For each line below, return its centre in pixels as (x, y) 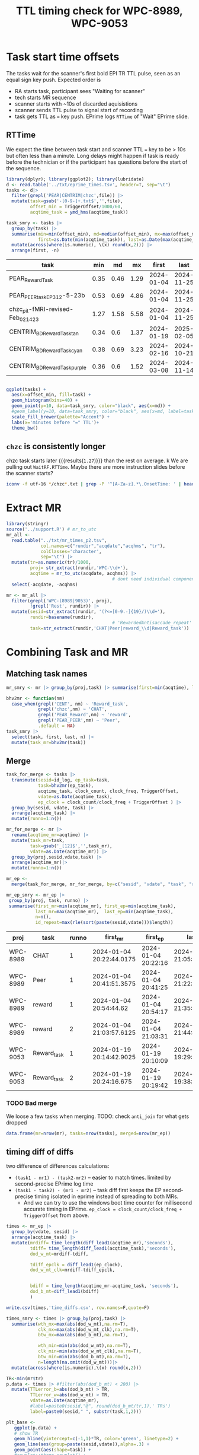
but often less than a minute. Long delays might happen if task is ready (93, 155)
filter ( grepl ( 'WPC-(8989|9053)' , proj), (62, 601)
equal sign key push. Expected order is (54, 80)
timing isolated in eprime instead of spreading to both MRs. (107, 1196)
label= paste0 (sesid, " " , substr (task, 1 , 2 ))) (86, 1411)
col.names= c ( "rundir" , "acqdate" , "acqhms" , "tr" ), (103, 546)
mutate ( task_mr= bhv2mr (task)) (49, 742)
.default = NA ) (57, 726)
